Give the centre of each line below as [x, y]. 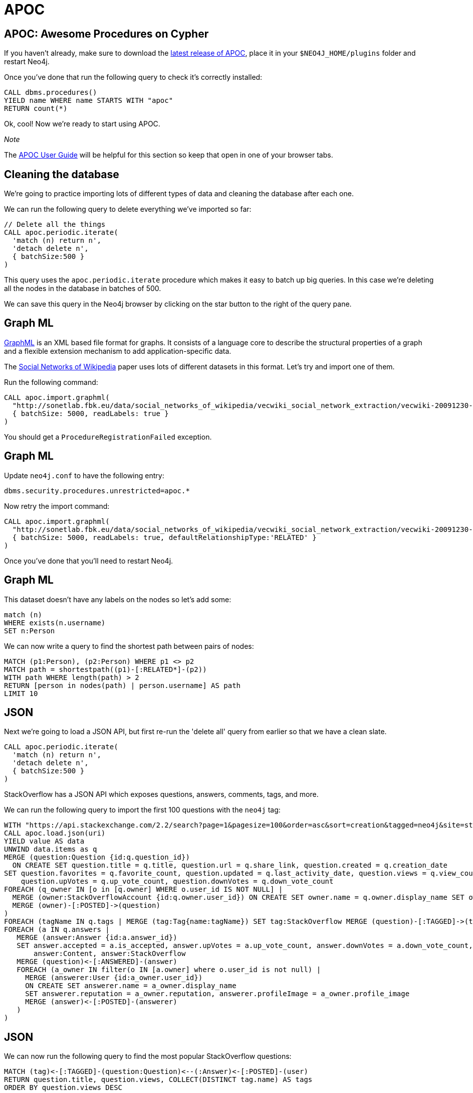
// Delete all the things [55, 225]
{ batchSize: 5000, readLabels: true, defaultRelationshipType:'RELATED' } [164, 537]
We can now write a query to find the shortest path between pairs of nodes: [129, 646]
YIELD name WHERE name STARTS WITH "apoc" [89, 101]
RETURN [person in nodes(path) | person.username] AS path [123, 685]
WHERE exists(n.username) [55, 623]
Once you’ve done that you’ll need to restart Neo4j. [89, 561]
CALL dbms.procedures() [51, 93]
